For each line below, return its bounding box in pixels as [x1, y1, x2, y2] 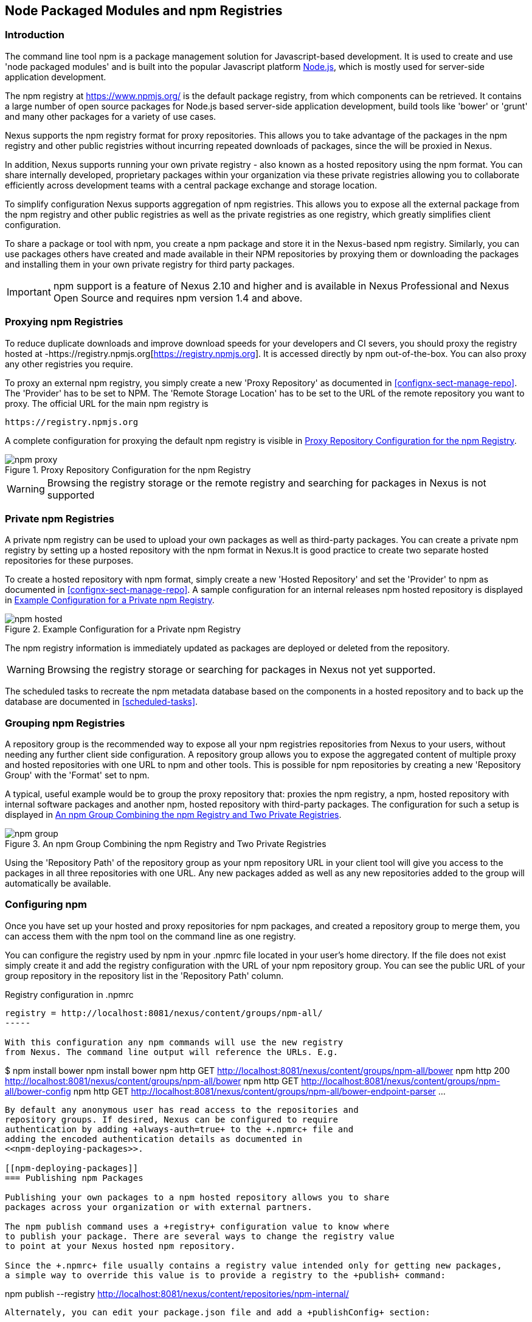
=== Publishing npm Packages [5, 1172, 143, 1183]
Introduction [5, 29, 64, 41]
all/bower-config [5, 1085, 71, 1096]
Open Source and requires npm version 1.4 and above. [53, 291, 303, 304]
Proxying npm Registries [5, 316, 123, 328]
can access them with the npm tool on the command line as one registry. [5, 930, 296, 941]
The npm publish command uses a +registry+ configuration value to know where [5, 1221, 390, 1231]
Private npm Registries [5, 512, 114, 525]
